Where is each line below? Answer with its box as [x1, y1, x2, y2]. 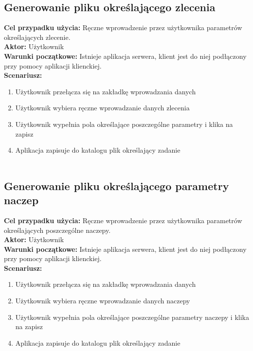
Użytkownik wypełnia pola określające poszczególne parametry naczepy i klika [15, 312, 249, 322]
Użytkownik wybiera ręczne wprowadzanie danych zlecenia [15, 103, 190, 113]
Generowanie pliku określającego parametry [4, 178, 229, 193]
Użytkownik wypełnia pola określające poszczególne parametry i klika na [15, 119, 233, 129]
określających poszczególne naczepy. [4, 225, 111, 235]
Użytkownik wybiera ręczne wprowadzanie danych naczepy [15, 296, 190, 306]
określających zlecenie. [4, 32, 71, 42]
